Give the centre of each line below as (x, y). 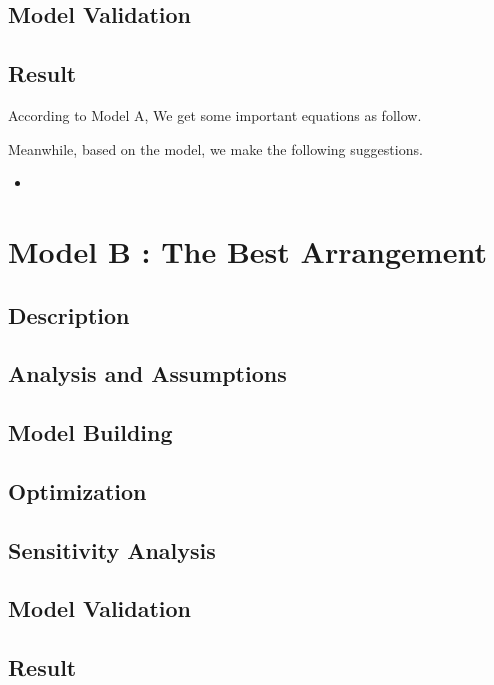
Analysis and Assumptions (147, 373)
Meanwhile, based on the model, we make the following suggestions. (215, 148)
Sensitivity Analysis (112, 549)
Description (69, 314)
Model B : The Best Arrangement (247, 250)
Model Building (90, 432)
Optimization (77, 490)
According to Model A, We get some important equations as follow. (215, 114)
